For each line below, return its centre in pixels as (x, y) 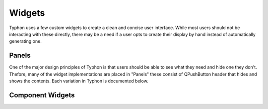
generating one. (25, 41)
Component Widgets (42, 95)
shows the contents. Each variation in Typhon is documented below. (79, 81)
